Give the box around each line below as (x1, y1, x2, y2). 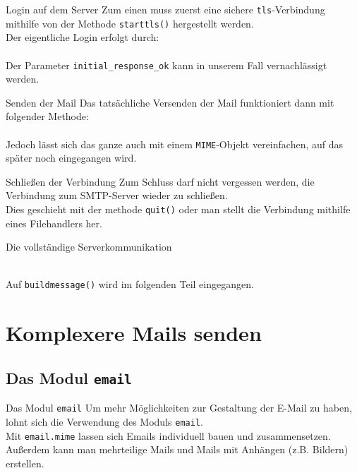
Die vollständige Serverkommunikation (6, 239, 172, 254)
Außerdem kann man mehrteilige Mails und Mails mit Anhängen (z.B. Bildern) (6, 442, 349, 457)
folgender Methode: (6, 109, 89, 124)
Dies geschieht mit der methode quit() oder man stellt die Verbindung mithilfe (6, 201, 351, 216)
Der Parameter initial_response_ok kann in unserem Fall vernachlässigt (6, 57, 327, 72)
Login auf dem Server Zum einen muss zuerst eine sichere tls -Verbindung (6, 2, 325, 16)
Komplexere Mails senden (6, 318, 262, 347)
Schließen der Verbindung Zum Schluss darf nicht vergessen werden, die (6, 174, 315, 188)
